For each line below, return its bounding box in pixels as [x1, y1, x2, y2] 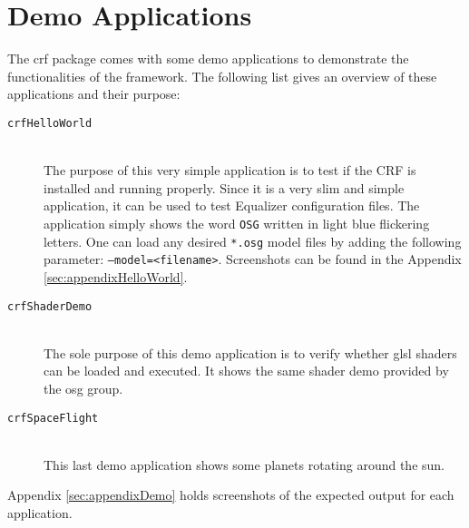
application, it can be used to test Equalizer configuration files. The [44, 196, 420, 215]
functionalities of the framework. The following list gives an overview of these [7, 66, 437, 85]
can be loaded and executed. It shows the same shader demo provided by [44, 361, 449, 380]
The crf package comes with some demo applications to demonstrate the [7, 49, 409, 68]
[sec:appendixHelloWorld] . [44, 267, 188, 286]
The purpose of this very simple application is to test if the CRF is [44, 161, 416, 180]
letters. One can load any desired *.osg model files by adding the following [44, 231, 462, 250]
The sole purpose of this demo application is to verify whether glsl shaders [44, 343, 457, 362]
